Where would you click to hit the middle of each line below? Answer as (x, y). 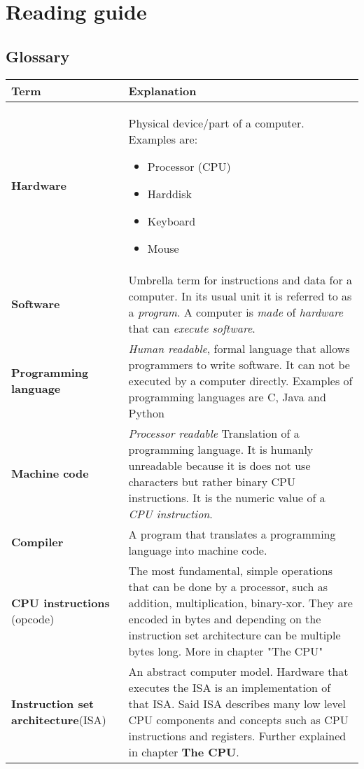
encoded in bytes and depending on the (225, 618)
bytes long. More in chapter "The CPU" (226, 651)
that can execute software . (192, 328)
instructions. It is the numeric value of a (227, 497)
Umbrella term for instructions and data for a (240, 279)
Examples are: (163, 139)
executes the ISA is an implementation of (230, 687)
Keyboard (171, 221)
